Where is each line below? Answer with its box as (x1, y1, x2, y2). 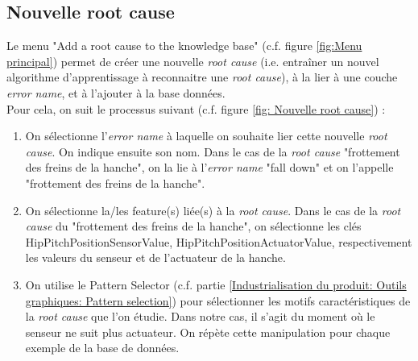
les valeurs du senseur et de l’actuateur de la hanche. (25, 249, 286, 266)
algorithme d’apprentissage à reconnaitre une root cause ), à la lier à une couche (6, 68, 398, 85)
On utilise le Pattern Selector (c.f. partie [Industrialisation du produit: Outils (25, 276, 407, 293)
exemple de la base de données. (25, 339, 180, 356)
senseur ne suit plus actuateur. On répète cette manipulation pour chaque (25, 323, 391, 340)
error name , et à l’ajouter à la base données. (6, 84, 226, 101)
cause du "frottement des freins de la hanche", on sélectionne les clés (25, 218, 362, 234)
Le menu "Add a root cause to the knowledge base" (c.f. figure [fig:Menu (6, 37, 362, 54)
